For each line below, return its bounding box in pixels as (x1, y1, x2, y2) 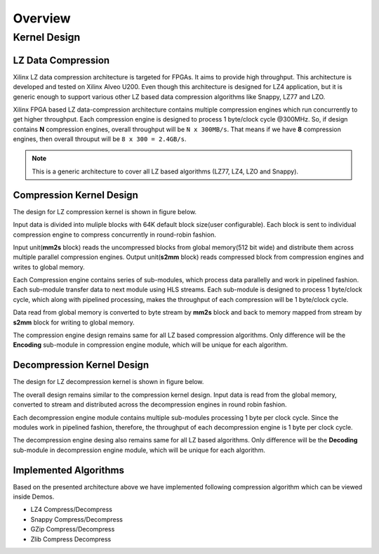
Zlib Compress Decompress (30, 534, 112, 543)
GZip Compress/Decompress (30, 525, 115, 534)
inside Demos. (13, 492, 55, 501)
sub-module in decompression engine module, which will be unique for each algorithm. (13, 446, 266, 454)
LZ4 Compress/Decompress (30, 506, 112, 514)
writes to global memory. (13, 263, 86, 271)
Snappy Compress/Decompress (30, 515, 123, 523)
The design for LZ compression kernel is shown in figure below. (13, 207, 197, 216)
